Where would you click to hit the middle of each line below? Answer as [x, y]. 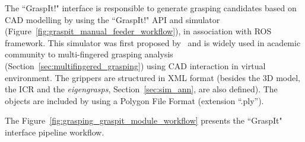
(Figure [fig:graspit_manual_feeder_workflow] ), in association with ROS [138, 31]
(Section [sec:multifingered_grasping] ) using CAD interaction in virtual [135, 65]
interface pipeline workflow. [55, 132]
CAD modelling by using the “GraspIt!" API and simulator [112, 19]
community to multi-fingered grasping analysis [89, 54]
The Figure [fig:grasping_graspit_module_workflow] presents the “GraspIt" [144, 120]
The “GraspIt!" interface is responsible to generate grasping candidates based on [151, 8]
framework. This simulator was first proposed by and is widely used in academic [153, 42]
